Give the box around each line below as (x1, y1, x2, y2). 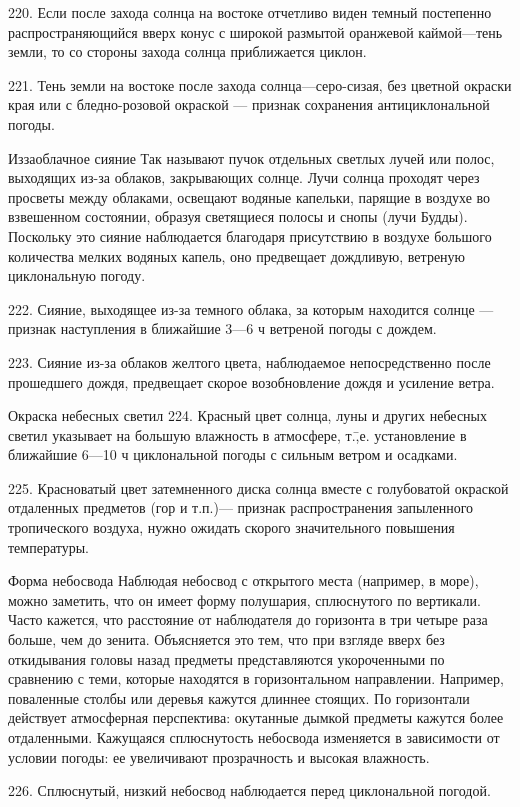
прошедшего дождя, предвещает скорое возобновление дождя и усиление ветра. (8, 371, 495, 392)
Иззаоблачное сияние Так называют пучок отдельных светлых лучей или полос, (8, 147, 495, 168)
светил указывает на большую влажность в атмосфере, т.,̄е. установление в (8, 424, 467, 445)
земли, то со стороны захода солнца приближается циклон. (8, 41, 367, 62)
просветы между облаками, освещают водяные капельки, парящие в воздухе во (8, 186, 491, 207)
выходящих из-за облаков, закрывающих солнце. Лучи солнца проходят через (8, 167, 480, 188)
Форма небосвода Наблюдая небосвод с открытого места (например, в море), (8, 570, 479, 591)
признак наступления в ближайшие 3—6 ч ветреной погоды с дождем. (8, 318, 437, 339)
